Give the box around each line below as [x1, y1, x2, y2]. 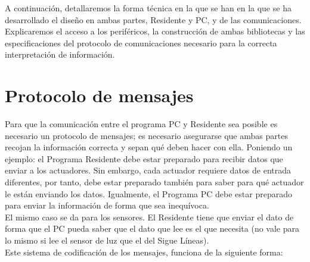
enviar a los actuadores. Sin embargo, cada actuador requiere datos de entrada [5, 164, 292, 176]
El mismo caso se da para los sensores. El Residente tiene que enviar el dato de [5, 210, 294, 223]
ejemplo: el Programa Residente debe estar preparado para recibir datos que [5, 152, 283, 165]
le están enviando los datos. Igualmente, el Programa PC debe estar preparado [5, 187, 292, 200]
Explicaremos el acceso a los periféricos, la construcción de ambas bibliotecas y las [5, 25, 305, 37]
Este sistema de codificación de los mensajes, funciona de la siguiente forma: [5, 245, 283, 258]
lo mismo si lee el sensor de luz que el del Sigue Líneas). [5, 234, 209, 247]
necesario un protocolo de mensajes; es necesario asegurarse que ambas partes [5, 129, 288, 141]
